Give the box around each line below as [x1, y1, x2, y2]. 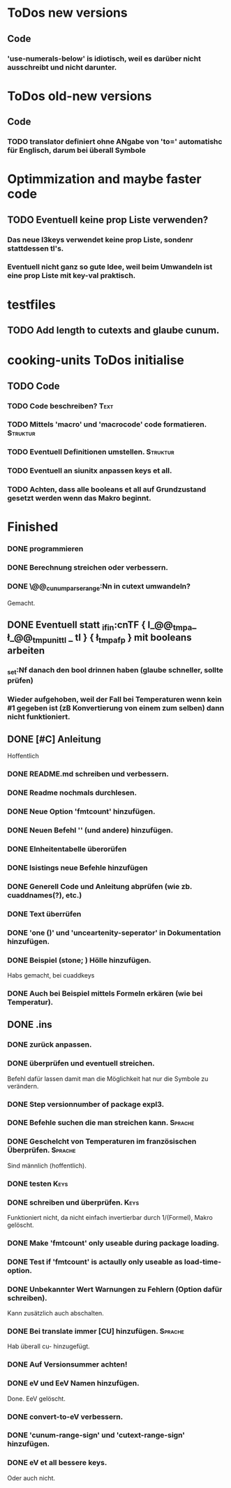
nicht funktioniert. [7, 712, 70, 721]
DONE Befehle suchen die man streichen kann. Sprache [7, 1118, 195, 1128]
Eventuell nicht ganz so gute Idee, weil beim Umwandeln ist [7, 262, 213, 272]
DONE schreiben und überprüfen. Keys [7, 1198, 140, 1207]
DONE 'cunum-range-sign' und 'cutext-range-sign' [7, 1430, 185, 1440]
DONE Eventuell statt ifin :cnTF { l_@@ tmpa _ [7, 619, 197, 633]
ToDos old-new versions [7, 88, 152, 104]
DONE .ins [7, 1019, 52, 1031]
